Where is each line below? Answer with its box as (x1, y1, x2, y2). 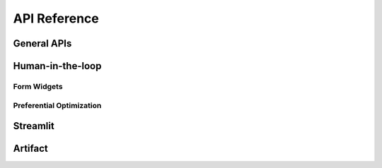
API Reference (13, 11, 99, 26)
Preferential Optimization (13, 100, 102, 110)
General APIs (13, 37, 72, 49)
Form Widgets (13, 81, 63, 91)
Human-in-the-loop (13, 60, 102, 72)
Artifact (13, 143, 49, 155)
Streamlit (13, 120, 54, 132)
